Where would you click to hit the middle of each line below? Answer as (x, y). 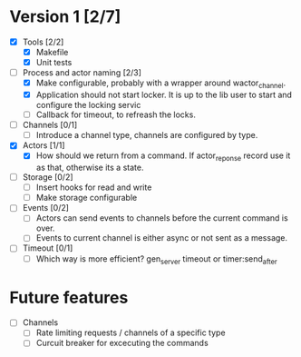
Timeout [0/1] (48, 248)
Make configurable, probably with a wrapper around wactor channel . (161, 84)
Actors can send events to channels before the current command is (162, 218)
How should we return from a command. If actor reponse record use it (163, 157)
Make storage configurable (87, 198)
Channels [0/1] (50, 125)
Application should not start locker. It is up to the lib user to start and (164, 94)
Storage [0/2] (48, 177)
